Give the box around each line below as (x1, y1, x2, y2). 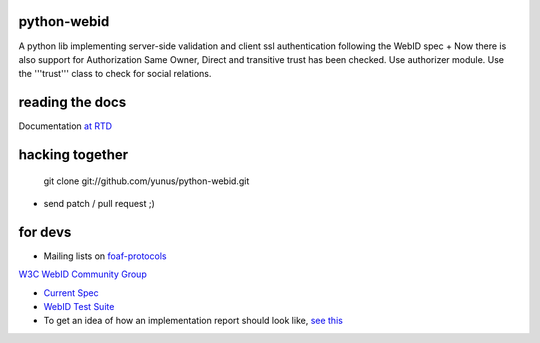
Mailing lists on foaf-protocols (43, 250, 167, 262)
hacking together (18, 146, 129, 164)
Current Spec (43, 286, 99, 299)
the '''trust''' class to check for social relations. (18, 68, 212, 80)
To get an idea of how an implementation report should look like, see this (43, 315, 344, 327)
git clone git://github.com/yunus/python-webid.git (43, 175, 250, 187)
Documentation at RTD (18, 120, 113, 132)
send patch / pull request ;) (43, 198, 155, 209)
